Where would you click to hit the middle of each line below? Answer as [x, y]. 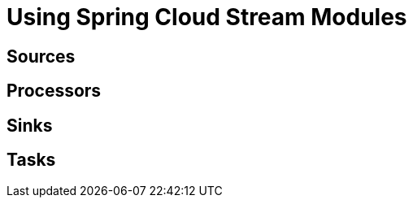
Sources [41, 56]
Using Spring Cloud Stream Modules [207, 17]
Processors [54, 91]
